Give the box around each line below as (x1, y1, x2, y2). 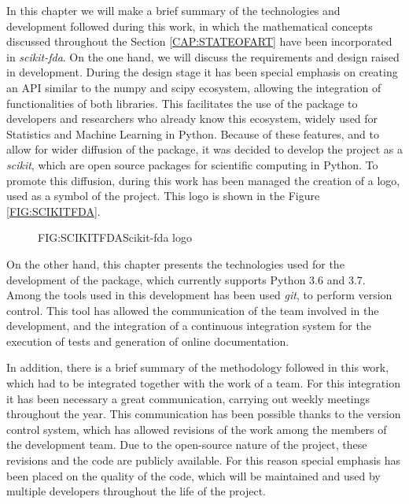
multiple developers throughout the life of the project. (6, 483, 267, 499)
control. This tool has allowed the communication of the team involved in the (6, 302, 379, 318)
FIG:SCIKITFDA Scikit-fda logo (38, 229, 192, 246)
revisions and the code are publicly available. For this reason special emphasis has (6, 452, 401, 469)
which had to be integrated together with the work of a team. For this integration (6, 375, 400, 391)
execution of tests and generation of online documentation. (6, 332, 289, 349)
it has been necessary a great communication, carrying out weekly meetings (6, 390, 370, 406)
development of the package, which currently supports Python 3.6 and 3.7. (6, 271, 366, 287)
